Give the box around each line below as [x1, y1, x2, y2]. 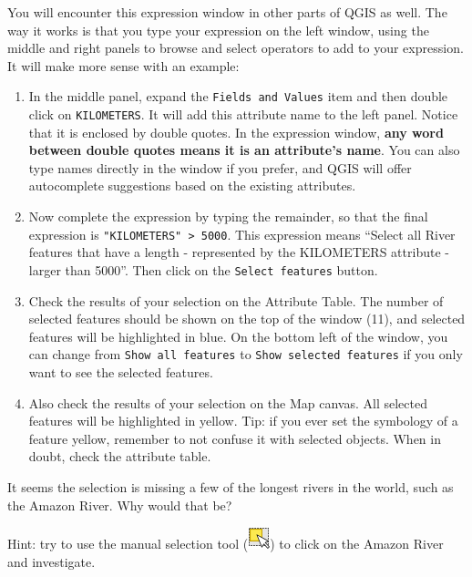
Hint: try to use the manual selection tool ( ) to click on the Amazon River [7, 534, 444, 553]
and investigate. [7, 551, 96, 571]
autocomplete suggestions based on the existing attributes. [28, 176, 356, 195]
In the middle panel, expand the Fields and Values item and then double [28, 87, 448, 106]
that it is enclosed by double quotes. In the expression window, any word [28, 122, 444, 141]
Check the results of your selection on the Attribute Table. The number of [28, 291, 444, 310]
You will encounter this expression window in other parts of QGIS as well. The [7, 3, 447, 21]
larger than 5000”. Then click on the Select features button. [28, 260, 378, 279]
